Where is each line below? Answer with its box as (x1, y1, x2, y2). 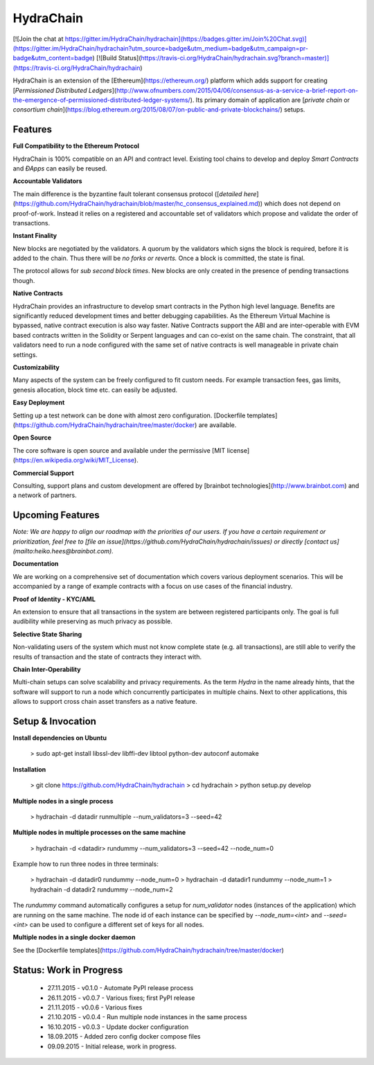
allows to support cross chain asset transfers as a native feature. (12, 698, 197, 706)
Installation (12, 765, 46, 773)
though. (12, 276, 35, 284)
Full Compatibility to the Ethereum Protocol (12, 142, 140, 150)
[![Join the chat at (12, 35, 64, 43)
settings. (12, 350, 38, 358)
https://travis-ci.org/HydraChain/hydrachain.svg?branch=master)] (141, 54, 329, 62)
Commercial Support (12, 469, 74, 477)
